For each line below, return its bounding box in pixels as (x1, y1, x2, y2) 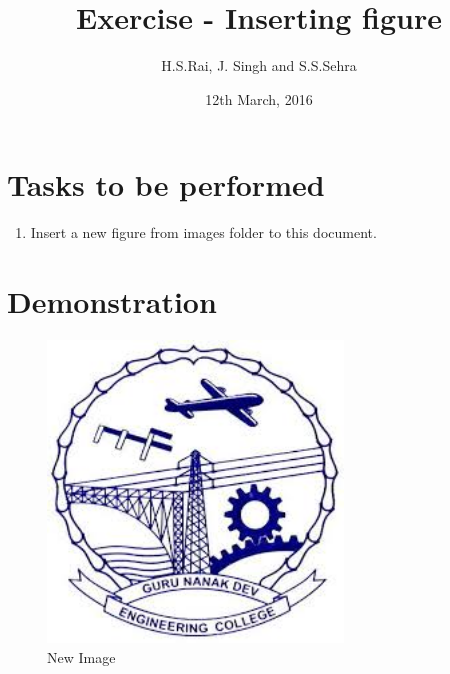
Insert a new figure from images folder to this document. (30, 222, 377, 243)
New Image (47, 647, 116, 668)
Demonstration (7, 281, 217, 322)
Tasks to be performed (7, 164, 325, 205)
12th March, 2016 (205, 88, 313, 109)
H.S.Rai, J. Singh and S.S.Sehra (161, 55, 357, 76)
